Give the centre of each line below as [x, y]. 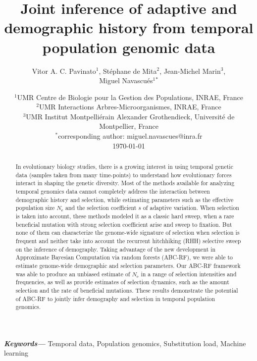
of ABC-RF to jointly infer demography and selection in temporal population [115, 298]
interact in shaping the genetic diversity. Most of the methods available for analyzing [125, 183]
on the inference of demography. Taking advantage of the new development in [116, 249]
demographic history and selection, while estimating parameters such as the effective [125, 199]
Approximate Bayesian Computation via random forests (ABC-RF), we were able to [124, 257]
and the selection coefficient [101, 208]
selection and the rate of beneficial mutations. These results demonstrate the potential [127, 290]
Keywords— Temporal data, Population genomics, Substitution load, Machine [125, 343]
